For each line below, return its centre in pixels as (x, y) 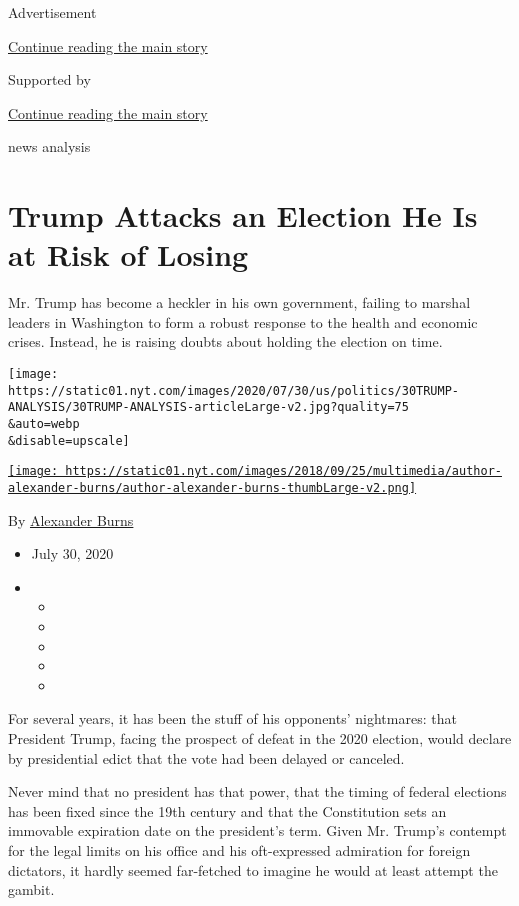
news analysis (49, 146)
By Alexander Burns (71, 519)
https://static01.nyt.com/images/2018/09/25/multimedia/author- (283, 471)
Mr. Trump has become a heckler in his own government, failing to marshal (239, 302)
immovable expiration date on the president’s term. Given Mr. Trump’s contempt (257, 830)
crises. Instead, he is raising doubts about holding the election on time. (225, 341)
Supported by (49, 79)
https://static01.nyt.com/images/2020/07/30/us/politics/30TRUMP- (234, 390)
